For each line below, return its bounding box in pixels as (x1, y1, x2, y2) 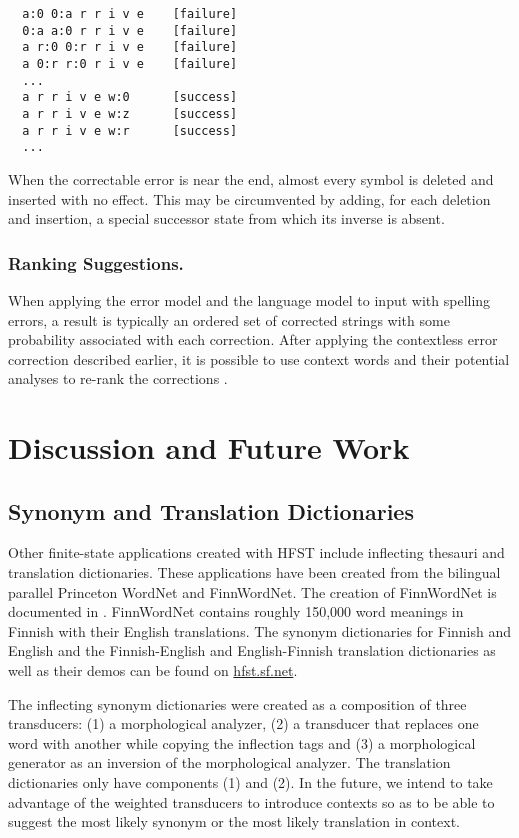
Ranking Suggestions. (8, 250, 184, 275)
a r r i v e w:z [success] (22, 106, 238, 121)
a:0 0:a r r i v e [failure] (22, 7, 238, 21)
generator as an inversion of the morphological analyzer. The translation (8, 752, 451, 773)
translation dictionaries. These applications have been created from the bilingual (8, 562, 501, 583)
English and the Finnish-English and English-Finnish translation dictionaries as (8, 640, 496, 661)
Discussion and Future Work (8, 427, 410, 468)
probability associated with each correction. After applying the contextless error (8, 329, 498, 350)
